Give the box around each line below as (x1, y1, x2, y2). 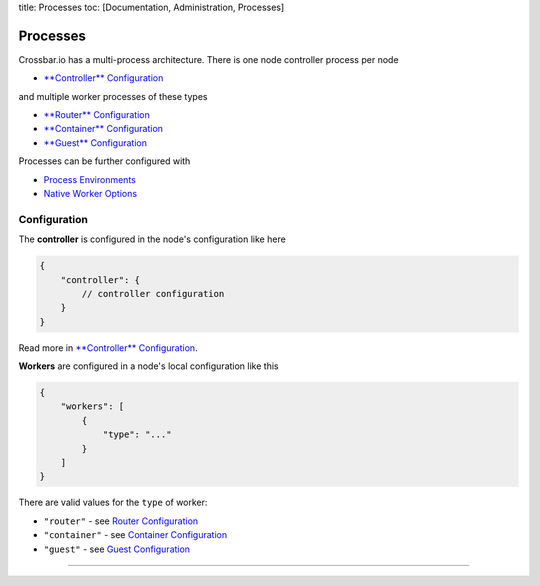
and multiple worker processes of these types (18, 90, 208, 102)
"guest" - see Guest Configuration (43, 543, 190, 555)
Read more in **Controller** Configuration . (18, 341, 199, 354)
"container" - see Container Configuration (43, 529, 228, 541)
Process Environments (43, 173, 137, 185)
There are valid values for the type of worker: (18, 496, 208, 509)
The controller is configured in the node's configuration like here (18, 233, 287, 245)
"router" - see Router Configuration (43, 515, 199, 527)
